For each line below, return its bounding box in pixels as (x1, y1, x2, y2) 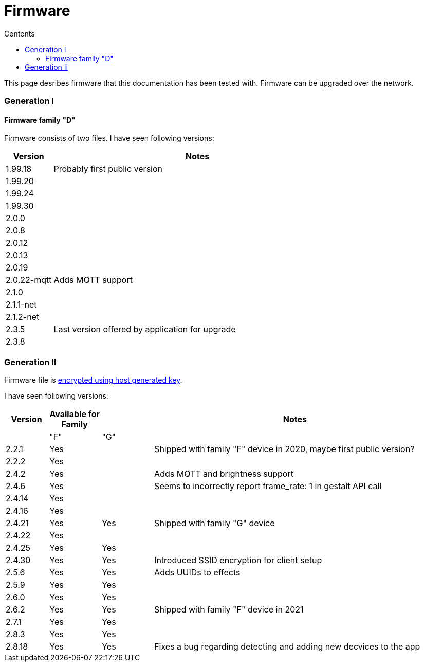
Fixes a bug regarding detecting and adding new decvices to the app (154, 641, 420, 652)
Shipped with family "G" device (154, 518, 275, 529)
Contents (4, 29, 35, 38)
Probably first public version (53, 164, 162, 174)
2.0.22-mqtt (6, 275, 52, 285)
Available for (49, 409, 100, 420)
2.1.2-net (6, 312, 40, 322)
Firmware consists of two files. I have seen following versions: (4, 134, 214, 143)
